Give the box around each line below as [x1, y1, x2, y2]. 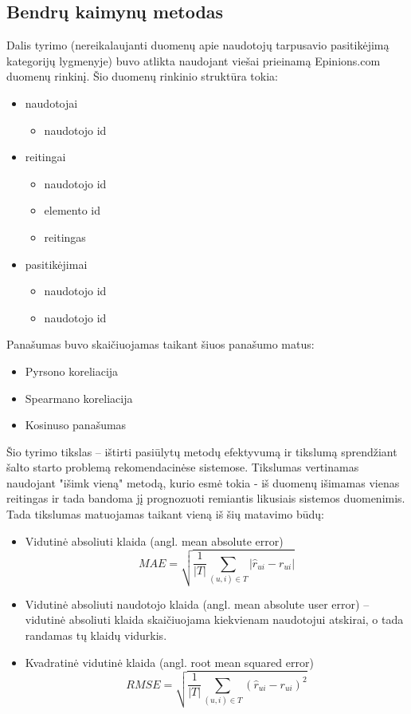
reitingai [25, 148, 66, 165]
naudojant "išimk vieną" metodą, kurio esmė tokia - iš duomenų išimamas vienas [6, 474, 400, 491]
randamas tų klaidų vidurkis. [25, 626, 167, 643]
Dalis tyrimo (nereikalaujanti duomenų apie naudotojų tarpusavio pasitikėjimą [6, 37, 389, 53]
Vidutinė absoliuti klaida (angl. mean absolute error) [25, 532, 284, 549]
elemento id [44, 202, 100, 219]
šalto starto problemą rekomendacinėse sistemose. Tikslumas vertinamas [6, 459, 359, 475]
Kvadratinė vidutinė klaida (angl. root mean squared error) [25, 653, 314, 670]
